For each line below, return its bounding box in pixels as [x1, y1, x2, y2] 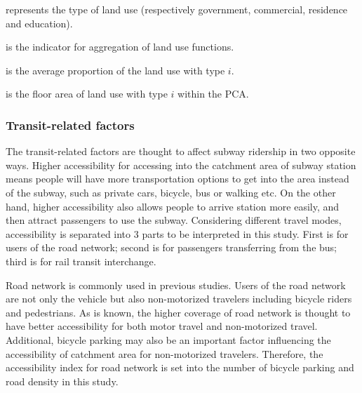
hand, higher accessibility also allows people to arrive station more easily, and [6, 199, 340, 213]
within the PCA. [177, 86, 249, 101]
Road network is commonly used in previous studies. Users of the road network [6, 277, 346, 292]
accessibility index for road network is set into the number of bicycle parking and [6, 360, 354, 375]
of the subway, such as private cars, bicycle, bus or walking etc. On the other [6, 185, 336, 199]
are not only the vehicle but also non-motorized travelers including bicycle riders [6, 291, 352, 306]
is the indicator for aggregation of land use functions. [6, 39, 234, 54]
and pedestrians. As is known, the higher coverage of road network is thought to [6, 305, 351, 319]
